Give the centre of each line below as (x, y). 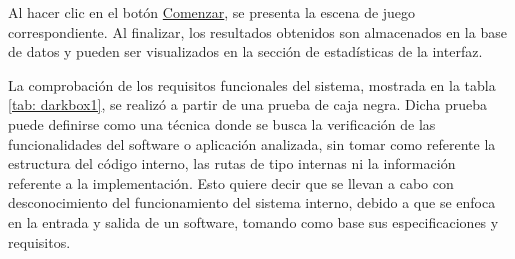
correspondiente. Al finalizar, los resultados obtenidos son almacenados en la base (257, 31)
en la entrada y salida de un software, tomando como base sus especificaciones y (253, 221)
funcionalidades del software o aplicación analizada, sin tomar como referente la (252, 143)
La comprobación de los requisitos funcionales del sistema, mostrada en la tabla (252, 84)
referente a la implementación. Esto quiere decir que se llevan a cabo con (231, 182)
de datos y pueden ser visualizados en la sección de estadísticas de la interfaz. (245, 51)
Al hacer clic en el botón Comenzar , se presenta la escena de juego (212, 12)
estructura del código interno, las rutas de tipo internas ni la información (232, 163)
